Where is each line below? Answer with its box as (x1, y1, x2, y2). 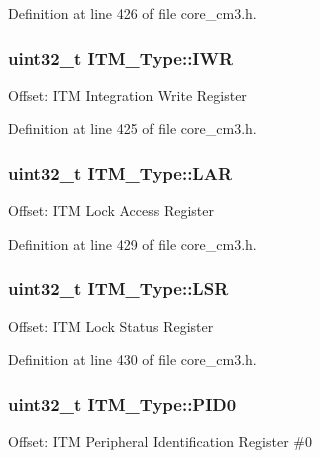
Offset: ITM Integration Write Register (8, 84, 247, 105)
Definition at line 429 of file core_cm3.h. (8, 233, 257, 254)
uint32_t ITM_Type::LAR (8, 160, 233, 185)
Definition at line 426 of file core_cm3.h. (8, 3, 257, 23)
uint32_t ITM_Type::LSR (8, 276, 229, 301)
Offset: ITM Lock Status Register (8, 315, 214, 336)
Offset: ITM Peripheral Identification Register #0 (8, 431, 312, 452)
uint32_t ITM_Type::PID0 (8, 391, 237, 416)
